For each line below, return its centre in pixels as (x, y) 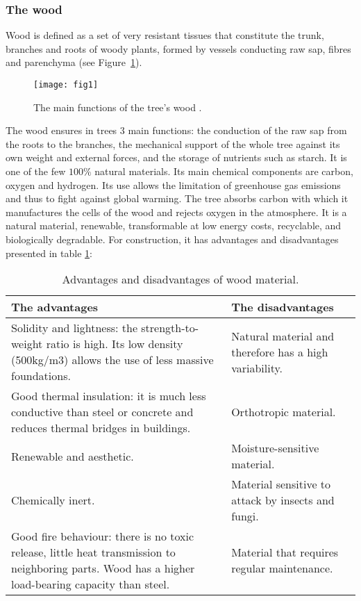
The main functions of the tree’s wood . (118, 107)
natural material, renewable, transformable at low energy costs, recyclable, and (174, 225)
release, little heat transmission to (93, 552)
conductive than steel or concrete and (102, 412)
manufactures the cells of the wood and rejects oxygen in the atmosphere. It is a (176, 212)
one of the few (36, 171)
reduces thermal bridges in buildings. (101, 428)
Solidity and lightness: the (74, 328)
